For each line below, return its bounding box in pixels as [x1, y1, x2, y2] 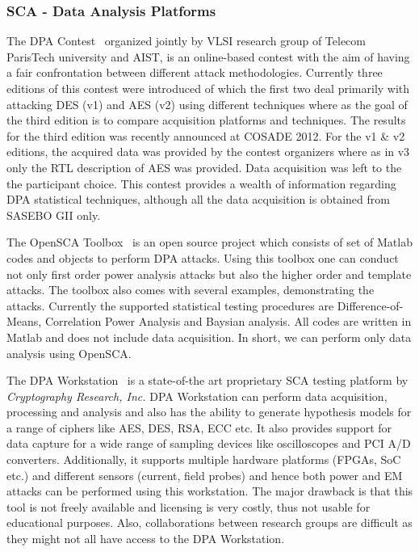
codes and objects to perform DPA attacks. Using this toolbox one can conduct [6, 249, 399, 266]
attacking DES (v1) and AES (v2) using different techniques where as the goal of [6, 95, 408, 112]
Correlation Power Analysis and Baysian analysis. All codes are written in [44, 313, 412, 330]
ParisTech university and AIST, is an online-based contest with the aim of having [6, 48, 410, 65]
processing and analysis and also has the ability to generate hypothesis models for [6, 403, 412, 420]
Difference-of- [337, 297, 404, 314]
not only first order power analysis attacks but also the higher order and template [6, 265, 412, 282]
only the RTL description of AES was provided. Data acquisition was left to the [6, 158, 402, 175]
